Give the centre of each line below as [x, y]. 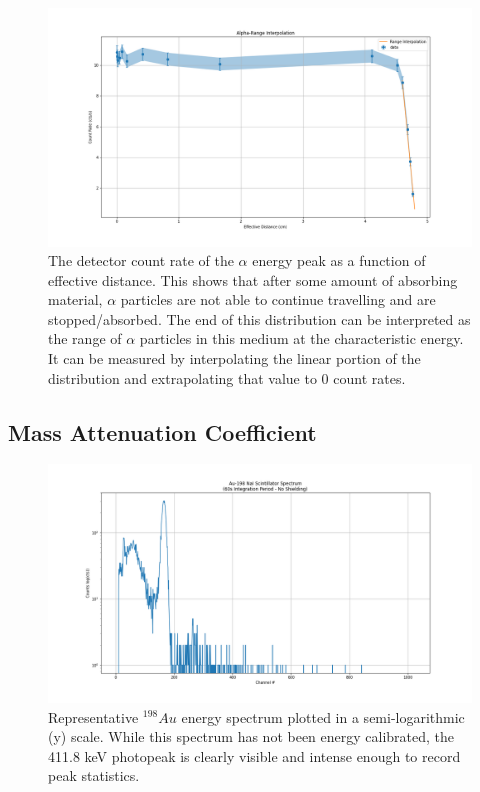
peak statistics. [94, 775]
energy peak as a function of [339, 260]
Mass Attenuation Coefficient [162, 431]
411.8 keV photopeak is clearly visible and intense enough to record [254, 755]
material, [75, 299]
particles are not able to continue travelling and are [278, 299]
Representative [93, 716]
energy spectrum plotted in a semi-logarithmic [323, 716]
